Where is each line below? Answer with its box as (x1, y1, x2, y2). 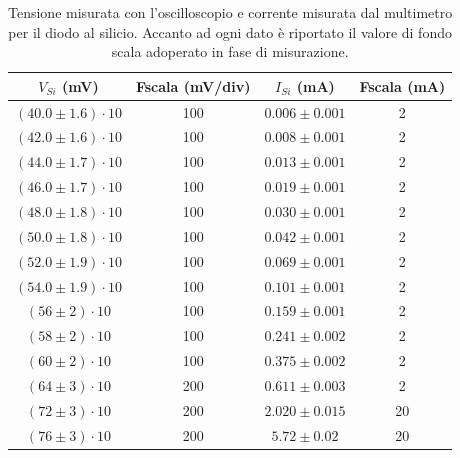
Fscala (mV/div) (135, 75, 251, 96)
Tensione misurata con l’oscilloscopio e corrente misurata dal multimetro (8, 2, 453, 22)
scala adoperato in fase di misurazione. (111, 41, 349, 62)
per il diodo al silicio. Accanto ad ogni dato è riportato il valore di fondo (8, 21, 452, 42)
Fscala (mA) (359, 75, 446, 96)
